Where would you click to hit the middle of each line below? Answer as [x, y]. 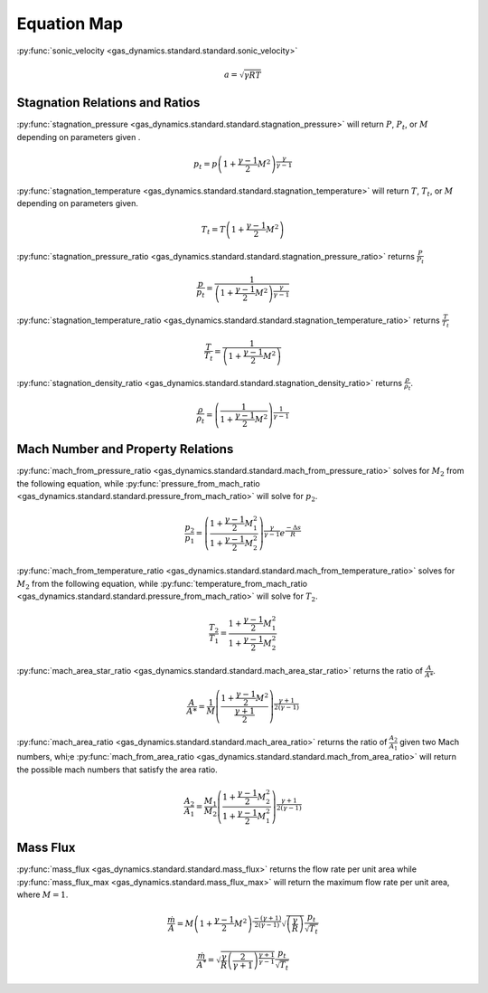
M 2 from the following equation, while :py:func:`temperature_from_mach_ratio [162, 585]
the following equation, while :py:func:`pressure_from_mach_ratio [139, 483]
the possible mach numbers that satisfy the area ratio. [117, 770]
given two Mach [429, 742]
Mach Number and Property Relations [125, 449]
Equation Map [70, 24]
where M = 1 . [42, 894]
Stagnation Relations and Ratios [108, 103]
